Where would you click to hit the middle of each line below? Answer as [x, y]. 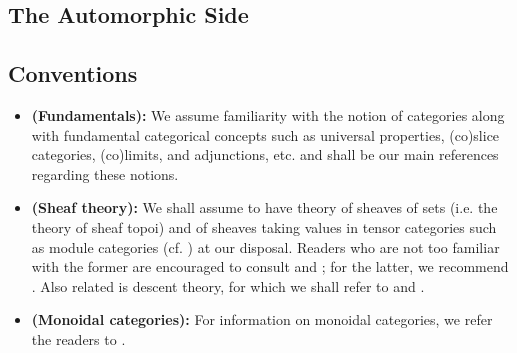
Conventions [73, 73]
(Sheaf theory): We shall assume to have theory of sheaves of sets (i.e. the [264, 207]
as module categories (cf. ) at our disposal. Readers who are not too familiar [265, 246]
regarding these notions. [105, 173]
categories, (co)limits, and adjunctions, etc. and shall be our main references [265, 154]
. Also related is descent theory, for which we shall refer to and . [228, 285]
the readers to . [78, 338]
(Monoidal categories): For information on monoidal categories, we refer [262, 319]
